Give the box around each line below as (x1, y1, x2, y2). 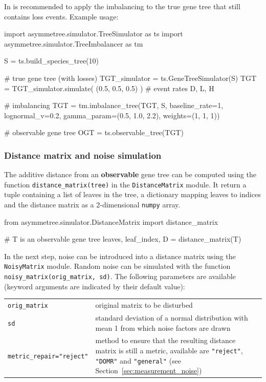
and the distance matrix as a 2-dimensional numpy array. (4, 199, 181, 209)
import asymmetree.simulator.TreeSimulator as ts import (4, 28, 183, 39)
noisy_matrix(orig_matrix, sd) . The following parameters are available (4, 271, 236, 282)
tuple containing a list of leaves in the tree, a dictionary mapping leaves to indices (4, 189, 261, 200)
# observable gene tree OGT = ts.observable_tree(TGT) (4, 127, 184, 138)
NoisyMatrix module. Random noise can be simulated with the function (4, 261, 231, 271)
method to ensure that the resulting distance (95, 335, 236, 346)
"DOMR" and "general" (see (95, 355, 181, 366)
